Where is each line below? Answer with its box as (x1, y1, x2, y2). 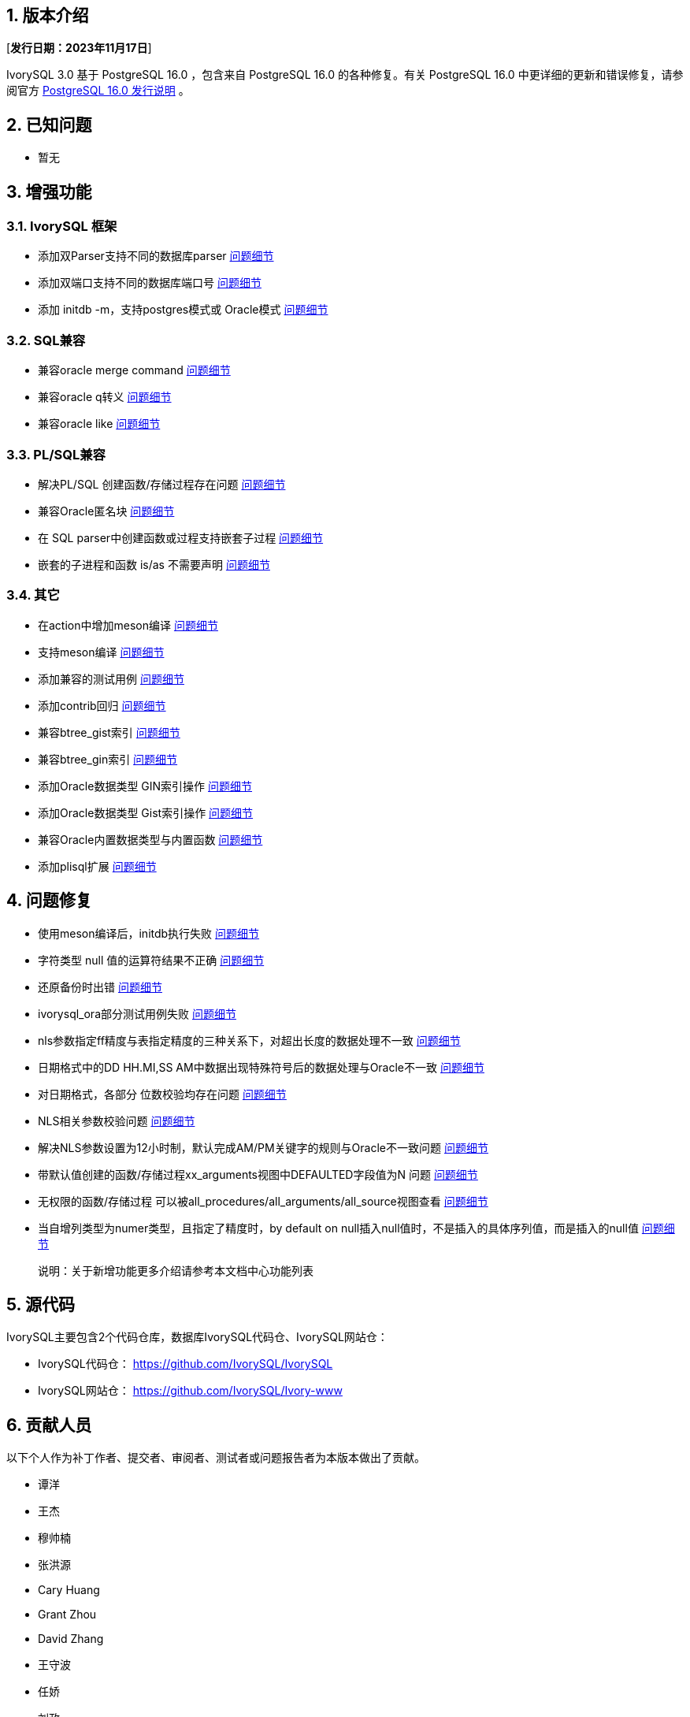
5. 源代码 (6, 1295, 75, 1314)
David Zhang (38, 1632, 104, 1646)
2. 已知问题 (6, 114, 92, 135)
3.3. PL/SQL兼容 (6, 446, 106, 463)
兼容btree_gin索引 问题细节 (38, 752, 178, 766)
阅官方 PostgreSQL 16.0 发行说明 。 (6, 84, 190, 98)
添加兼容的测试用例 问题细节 (38, 671, 184, 686)
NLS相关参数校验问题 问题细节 (38, 1113, 195, 1128)
